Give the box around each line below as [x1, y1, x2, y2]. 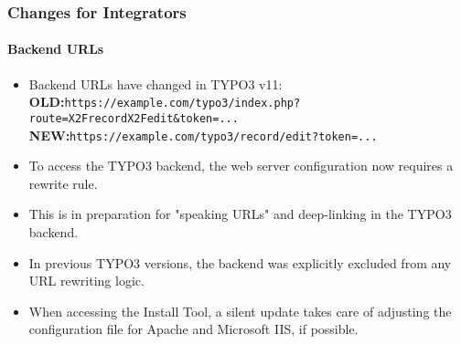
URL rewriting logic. [28, 271, 145, 290]
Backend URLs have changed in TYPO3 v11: [28, 74, 283, 93]
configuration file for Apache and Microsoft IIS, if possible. [28, 319, 359, 339]
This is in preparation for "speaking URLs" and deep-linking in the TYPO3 [28, 204, 452, 224]
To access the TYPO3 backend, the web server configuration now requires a [28, 156, 454, 175]
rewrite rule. [28, 173, 98, 193]
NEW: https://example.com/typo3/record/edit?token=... [28, 125, 378, 144]
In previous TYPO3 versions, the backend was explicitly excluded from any [28, 253, 452, 272]
